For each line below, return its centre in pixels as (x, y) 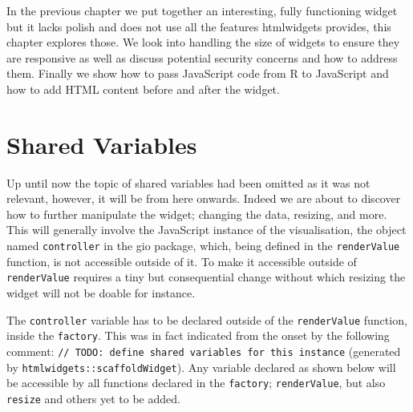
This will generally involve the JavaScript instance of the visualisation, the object (206, 230)
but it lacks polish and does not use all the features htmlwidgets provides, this (199, 26)
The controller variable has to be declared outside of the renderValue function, (207, 319)
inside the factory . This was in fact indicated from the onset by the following (198, 335)
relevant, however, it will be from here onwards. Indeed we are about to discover (204, 198)
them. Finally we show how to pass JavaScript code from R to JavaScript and (198, 73)
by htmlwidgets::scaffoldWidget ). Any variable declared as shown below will (201, 367)
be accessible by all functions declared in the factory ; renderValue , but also (196, 383)
